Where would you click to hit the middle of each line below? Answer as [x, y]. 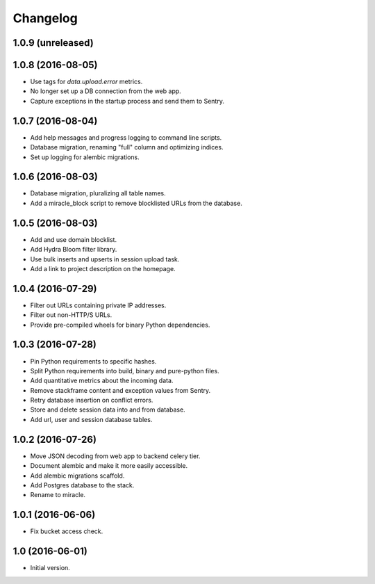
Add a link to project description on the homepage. [103, 268]
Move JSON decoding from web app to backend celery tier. [115, 456]
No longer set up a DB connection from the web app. [106, 91]
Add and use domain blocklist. [74, 239]
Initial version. [50, 568]
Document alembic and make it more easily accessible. [109, 466]
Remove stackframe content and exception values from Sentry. [120, 390]
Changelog [45, 18]
